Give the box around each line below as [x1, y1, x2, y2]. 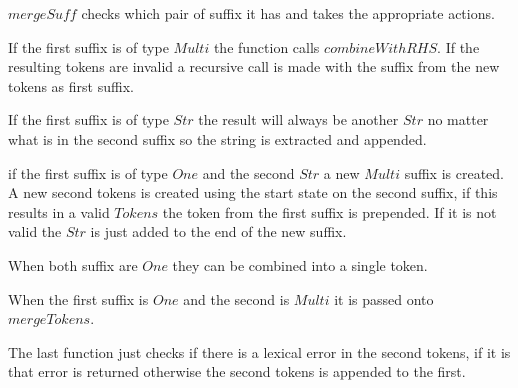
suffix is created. [404, 162, 504, 183]
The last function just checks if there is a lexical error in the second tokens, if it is [8, 341, 511, 362]
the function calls [213, 36, 320, 57]
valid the [8, 221, 62, 242]
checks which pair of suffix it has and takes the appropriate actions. [81, 3, 495, 23]
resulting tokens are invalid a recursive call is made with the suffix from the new [8, 56, 500, 77]
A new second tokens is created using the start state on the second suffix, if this [8, 182, 498, 203]
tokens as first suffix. [8, 75, 134, 96]
